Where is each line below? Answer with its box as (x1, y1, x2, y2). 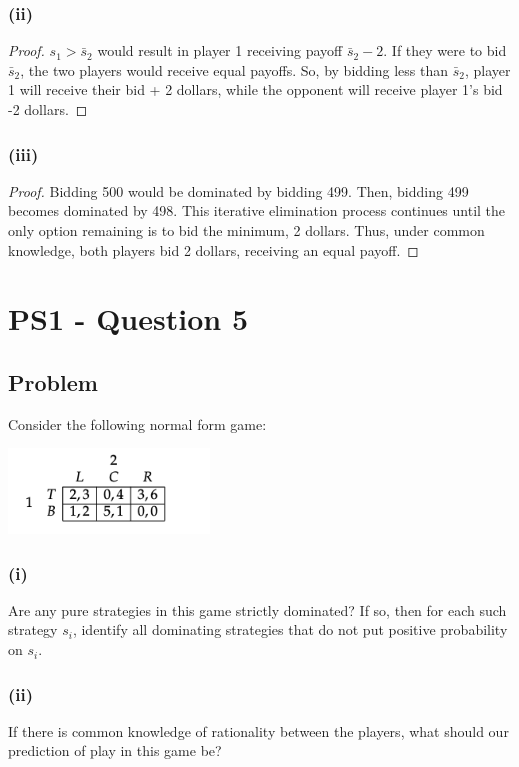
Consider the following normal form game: (8, 413, 267, 434)
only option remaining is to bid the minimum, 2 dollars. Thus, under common (8, 220, 485, 240)
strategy (8, 619, 58, 640)
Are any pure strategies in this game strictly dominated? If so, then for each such (8, 599, 507, 620)
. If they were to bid (383, 40, 507, 61)
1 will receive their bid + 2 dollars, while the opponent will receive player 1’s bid (8, 79, 503, 100)
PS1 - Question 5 (8, 298, 248, 339)
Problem (8, 366, 98, 397)
